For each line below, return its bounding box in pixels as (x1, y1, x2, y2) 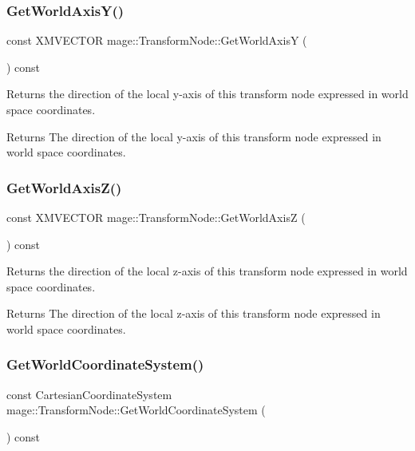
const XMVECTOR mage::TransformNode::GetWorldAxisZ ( (6, 209, 306, 225)
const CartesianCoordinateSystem (6, 386, 172, 402)
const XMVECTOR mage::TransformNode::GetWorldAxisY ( (6, 32, 307, 49)
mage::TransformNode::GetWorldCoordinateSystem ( (6, 402, 266, 418)
